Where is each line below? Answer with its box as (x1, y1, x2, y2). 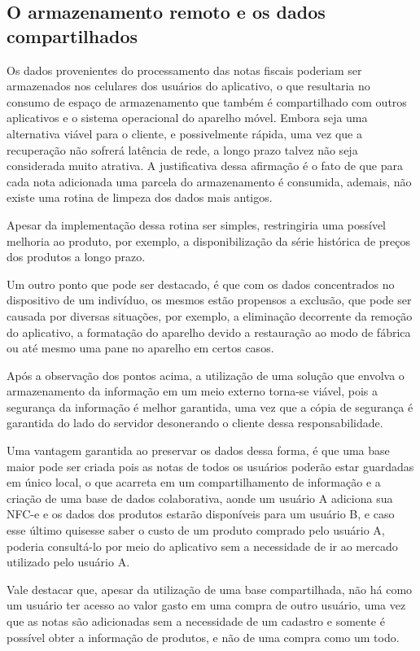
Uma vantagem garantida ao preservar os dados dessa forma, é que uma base (7, 442, 390, 459)
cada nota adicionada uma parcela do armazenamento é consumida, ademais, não (7, 173, 412, 190)
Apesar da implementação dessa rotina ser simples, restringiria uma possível (7, 216, 387, 233)
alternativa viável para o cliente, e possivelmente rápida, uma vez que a (7, 125, 362, 142)
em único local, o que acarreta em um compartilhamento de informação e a (7, 474, 381, 491)
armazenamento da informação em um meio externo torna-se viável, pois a (7, 382, 378, 400)
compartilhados (7, 23, 138, 48)
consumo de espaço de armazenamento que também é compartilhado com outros (7, 93, 407, 110)
